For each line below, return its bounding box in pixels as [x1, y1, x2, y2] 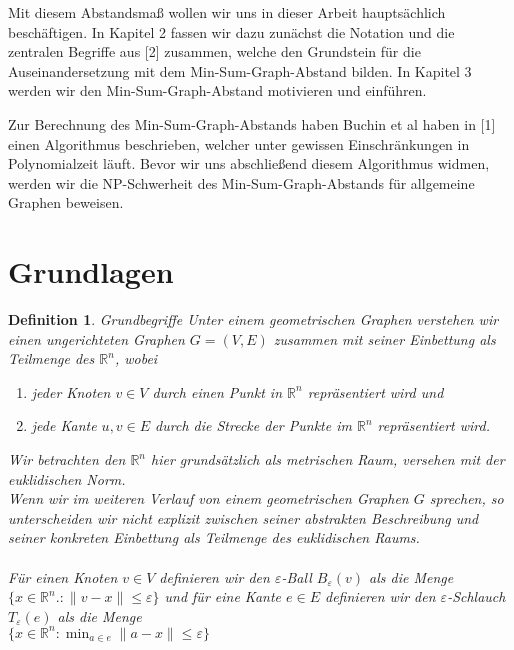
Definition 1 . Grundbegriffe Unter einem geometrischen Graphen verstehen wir [8, 309, 499, 330]
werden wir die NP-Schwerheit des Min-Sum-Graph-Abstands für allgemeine [8, 172, 475, 193]
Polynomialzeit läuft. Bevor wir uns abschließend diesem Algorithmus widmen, [8, 153, 490, 174]
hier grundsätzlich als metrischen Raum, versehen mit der [151, 449, 505, 470]
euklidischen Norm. [8, 468, 126, 489]
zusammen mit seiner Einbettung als [273, 328, 496, 349]
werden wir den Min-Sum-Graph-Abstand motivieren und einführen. [8, 80, 427, 101]
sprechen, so [429, 488, 504, 509]
